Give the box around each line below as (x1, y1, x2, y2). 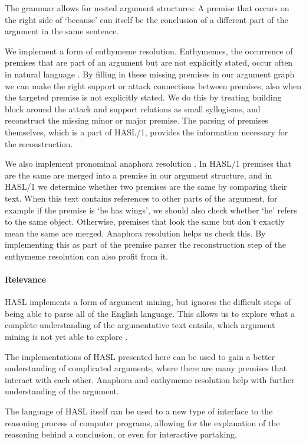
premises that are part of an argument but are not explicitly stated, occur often (5, 56, 293, 69)
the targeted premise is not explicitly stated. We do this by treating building (5, 91, 282, 103)
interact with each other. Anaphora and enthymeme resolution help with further (5, 373, 295, 385)
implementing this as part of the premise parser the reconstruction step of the (5, 238, 287, 251)
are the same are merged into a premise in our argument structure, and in (5, 168, 272, 181)
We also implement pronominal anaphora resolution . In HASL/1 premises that (5, 157, 292, 170)
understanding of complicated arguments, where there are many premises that (5, 362, 287, 374)
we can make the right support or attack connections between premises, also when (5, 79, 301, 92)
